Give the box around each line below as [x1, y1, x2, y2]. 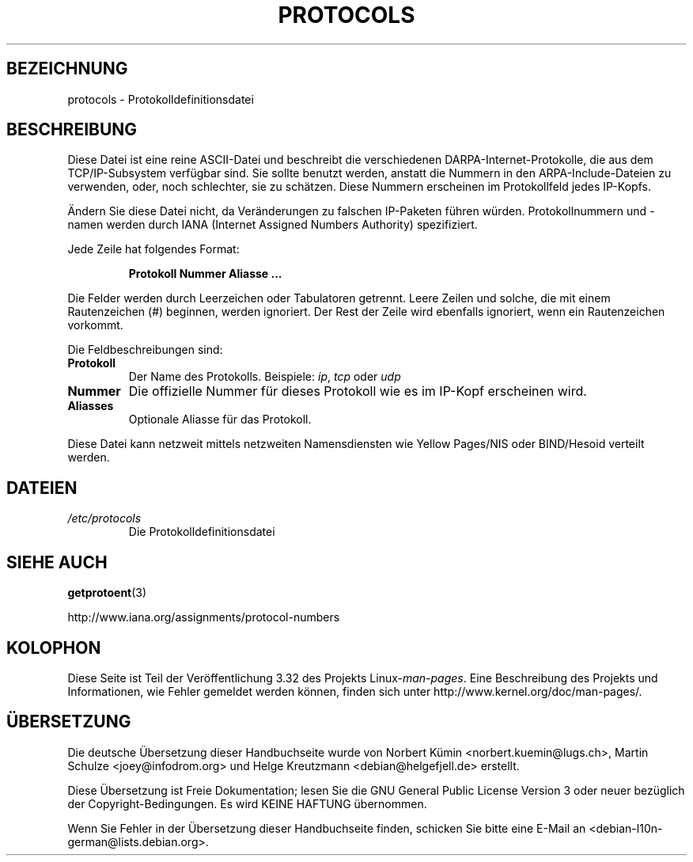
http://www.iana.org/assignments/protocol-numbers [67, 610, 340, 625]
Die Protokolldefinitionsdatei [128, 525, 275, 539]
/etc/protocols [67, 511, 142, 526]
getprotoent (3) [67, 586, 147, 600]
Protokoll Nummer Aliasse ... [128, 267, 282, 281]
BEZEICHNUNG [6, 59, 128, 79]
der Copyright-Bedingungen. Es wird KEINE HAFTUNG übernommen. [67, 796, 427, 811]
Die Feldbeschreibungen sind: [67, 343, 223, 357]
